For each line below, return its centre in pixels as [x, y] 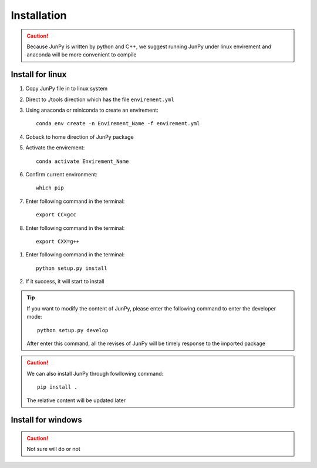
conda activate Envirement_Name [82, 161]
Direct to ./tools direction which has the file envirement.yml [100, 99]
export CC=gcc [56, 215]
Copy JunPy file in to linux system [67, 89]
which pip [50, 188]
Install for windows [46, 420]
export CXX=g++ [58, 241]
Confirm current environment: [62, 174]
